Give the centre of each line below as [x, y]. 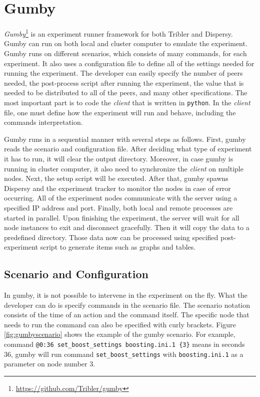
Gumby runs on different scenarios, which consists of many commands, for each [125, 53]
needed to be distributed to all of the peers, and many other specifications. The [126, 92]
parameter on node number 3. [50, 364]
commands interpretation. [43, 122]
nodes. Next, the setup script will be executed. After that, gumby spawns [116, 178]
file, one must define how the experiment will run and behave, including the [120, 112]
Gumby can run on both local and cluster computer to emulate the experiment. [126, 43]
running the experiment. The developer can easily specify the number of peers [123, 73]
